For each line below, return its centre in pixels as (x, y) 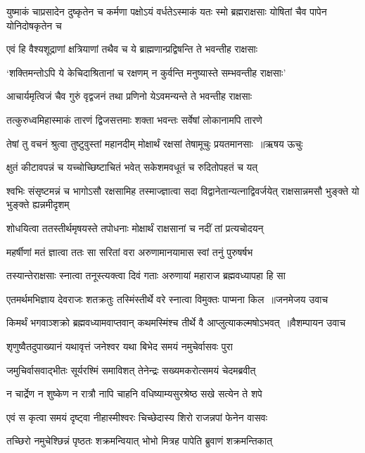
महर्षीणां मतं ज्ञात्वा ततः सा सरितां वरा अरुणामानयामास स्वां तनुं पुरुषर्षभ (130, 251)
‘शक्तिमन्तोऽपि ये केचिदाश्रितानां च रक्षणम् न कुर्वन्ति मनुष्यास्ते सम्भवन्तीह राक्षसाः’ (146, 72)
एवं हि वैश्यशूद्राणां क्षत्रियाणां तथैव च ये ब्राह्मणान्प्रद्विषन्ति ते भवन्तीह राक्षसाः (132, 49)
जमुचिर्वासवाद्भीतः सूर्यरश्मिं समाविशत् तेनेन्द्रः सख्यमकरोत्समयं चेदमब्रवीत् (131, 370)
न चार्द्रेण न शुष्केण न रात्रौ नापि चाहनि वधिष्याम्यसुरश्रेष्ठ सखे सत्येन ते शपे (134, 394)
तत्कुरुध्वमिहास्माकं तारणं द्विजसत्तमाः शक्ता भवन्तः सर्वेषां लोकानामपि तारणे (134, 119)
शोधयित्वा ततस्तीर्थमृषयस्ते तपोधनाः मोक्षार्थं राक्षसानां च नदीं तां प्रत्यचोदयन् (135, 228)
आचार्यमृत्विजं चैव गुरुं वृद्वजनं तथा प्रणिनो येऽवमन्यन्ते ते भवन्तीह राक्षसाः (129, 96)
